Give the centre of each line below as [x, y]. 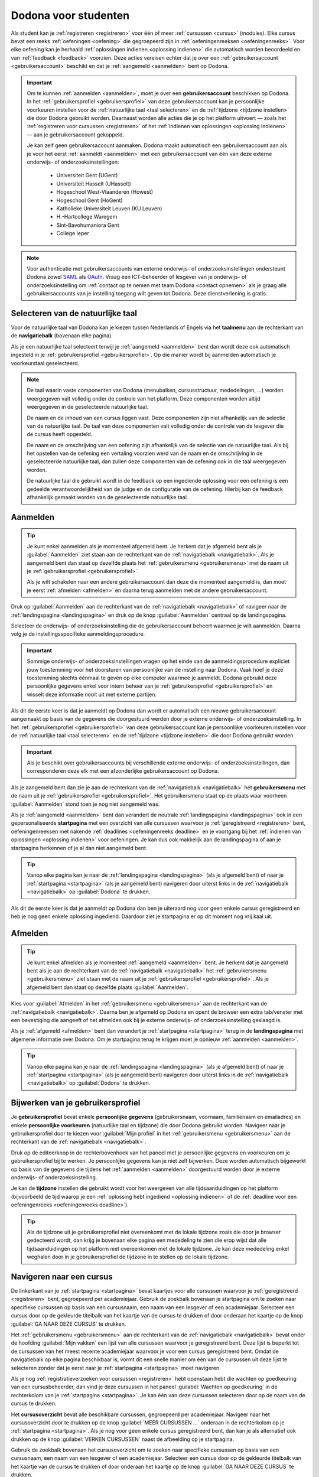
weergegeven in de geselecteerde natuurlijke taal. [88, 407]
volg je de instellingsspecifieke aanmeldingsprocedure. [78, 634]
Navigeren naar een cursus [62, 1276]
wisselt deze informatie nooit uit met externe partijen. [92, 694]
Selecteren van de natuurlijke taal [74, 313]
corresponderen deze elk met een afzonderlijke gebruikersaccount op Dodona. [123, 771]
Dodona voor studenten [70, 15]
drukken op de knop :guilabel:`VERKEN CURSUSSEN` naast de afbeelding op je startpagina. [123, 1439]
